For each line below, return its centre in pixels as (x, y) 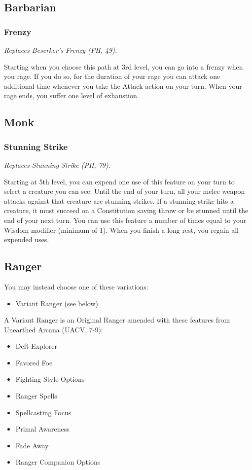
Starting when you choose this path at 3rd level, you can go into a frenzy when (124, 66)
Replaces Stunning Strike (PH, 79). (57, 164)
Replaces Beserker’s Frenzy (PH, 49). (61, 50)
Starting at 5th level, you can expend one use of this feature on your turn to (119, 181)
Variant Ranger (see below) (57, 303)
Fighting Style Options (50, 379)
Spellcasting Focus (43, 412)
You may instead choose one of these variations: (76, 286)
